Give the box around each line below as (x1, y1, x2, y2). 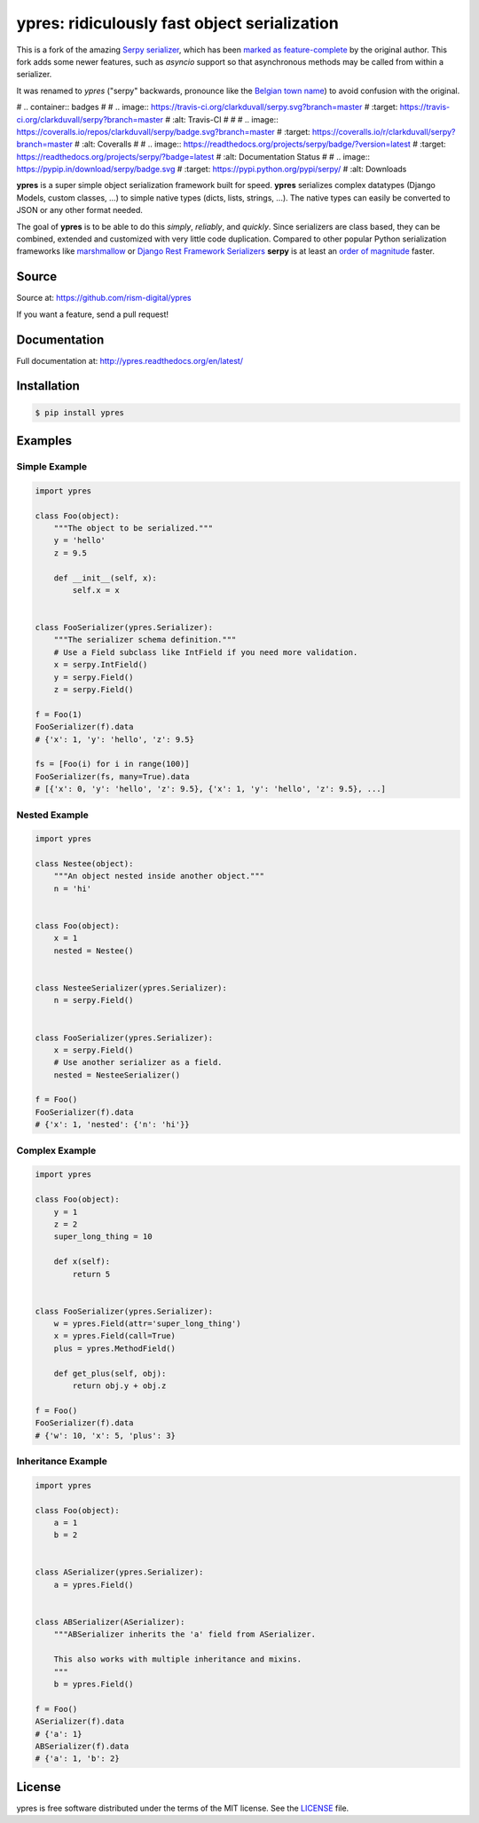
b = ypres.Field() (53, 1679, 134, 1689)
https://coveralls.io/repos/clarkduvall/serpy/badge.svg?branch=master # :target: (16, 126, 310, 137)
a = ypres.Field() (53, 1580, 134, 1590)
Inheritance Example (16, 1455, 108, 1467)
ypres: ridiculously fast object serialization (16, 13, 339, 33)
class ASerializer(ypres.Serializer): (35, 1567, 204, 1577)
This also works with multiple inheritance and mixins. (53, 1654, 302, 1664)
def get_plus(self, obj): (53, 1368, 167, 1378)
